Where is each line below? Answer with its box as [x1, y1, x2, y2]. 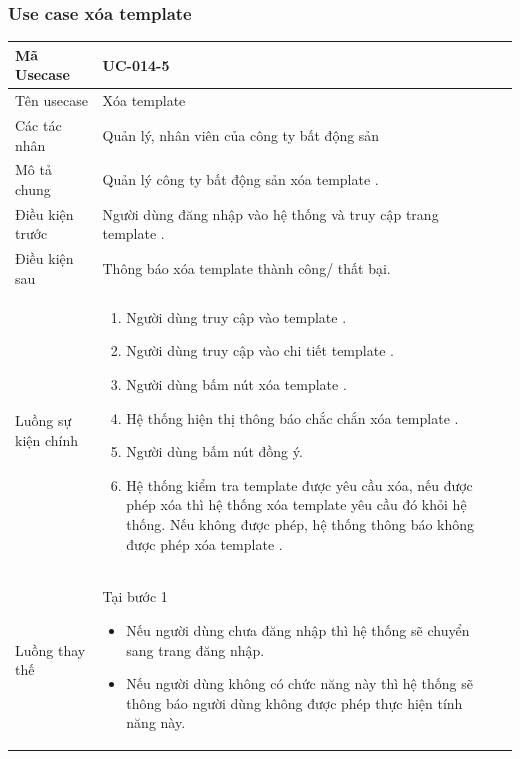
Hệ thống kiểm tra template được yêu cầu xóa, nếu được [126, 474, 473, 495]
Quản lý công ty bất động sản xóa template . [102, 169, 379, 190]
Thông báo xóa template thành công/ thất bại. [102, 258, 391, 279]
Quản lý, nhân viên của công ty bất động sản [102, 124, 380, 145]
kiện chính [15, 429, 79, 450]
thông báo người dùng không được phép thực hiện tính [126, 692, 463, 713]
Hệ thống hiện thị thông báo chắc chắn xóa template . [126, 407, 459, 428]
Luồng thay [15, 639, 86, 660]
